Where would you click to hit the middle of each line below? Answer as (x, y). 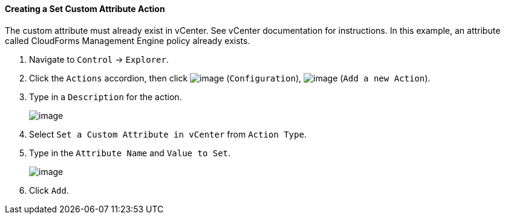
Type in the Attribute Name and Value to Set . (130, 153)
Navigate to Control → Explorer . (99, 59)
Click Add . (49, 190)
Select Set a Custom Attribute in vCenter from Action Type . (168, 134)
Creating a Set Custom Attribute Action (85, 9)
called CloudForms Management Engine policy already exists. (128, 40)
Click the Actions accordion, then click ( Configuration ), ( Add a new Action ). (230, 78)
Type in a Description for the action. (106, 97)
